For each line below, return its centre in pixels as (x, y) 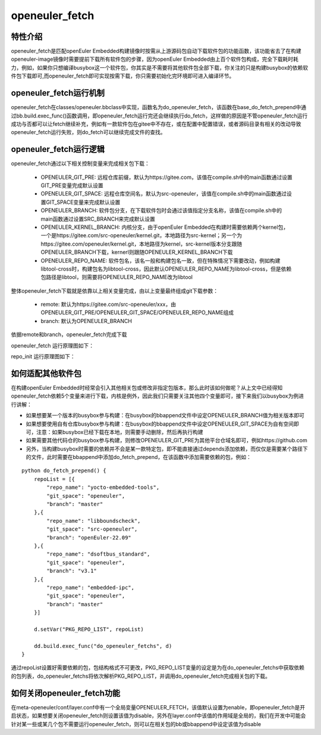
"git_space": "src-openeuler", (92, 529)
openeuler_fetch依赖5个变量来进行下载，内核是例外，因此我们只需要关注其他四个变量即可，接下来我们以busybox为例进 (158, 396)
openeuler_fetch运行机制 (58, 93)
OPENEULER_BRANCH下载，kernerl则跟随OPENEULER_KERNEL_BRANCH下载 (137, 252)
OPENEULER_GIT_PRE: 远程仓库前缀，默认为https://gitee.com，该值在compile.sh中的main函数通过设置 (166, 177)
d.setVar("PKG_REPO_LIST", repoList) (89, 629)
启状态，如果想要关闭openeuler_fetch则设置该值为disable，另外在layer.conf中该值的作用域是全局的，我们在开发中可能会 (158, 716)
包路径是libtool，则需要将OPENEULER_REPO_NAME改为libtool (117, 277)
